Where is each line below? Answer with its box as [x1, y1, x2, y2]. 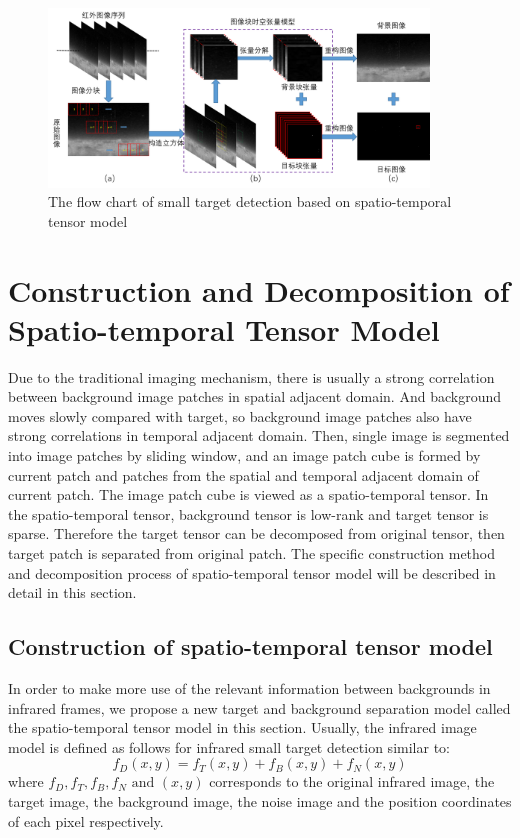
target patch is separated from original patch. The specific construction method [8, 543, 496, 564]
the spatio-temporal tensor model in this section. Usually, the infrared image [8, 717, 477, 738]
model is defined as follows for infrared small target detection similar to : [8, 736, 450, 757]
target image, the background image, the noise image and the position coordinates [8, 791, 512, 811]
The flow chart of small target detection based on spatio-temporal [48, 191, 452, 212]
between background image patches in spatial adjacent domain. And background [8, 386, 501, 407]
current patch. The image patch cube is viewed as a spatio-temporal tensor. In [8, 484, 489, 505]
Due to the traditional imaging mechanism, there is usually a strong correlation [8, 366, 495, 387]
